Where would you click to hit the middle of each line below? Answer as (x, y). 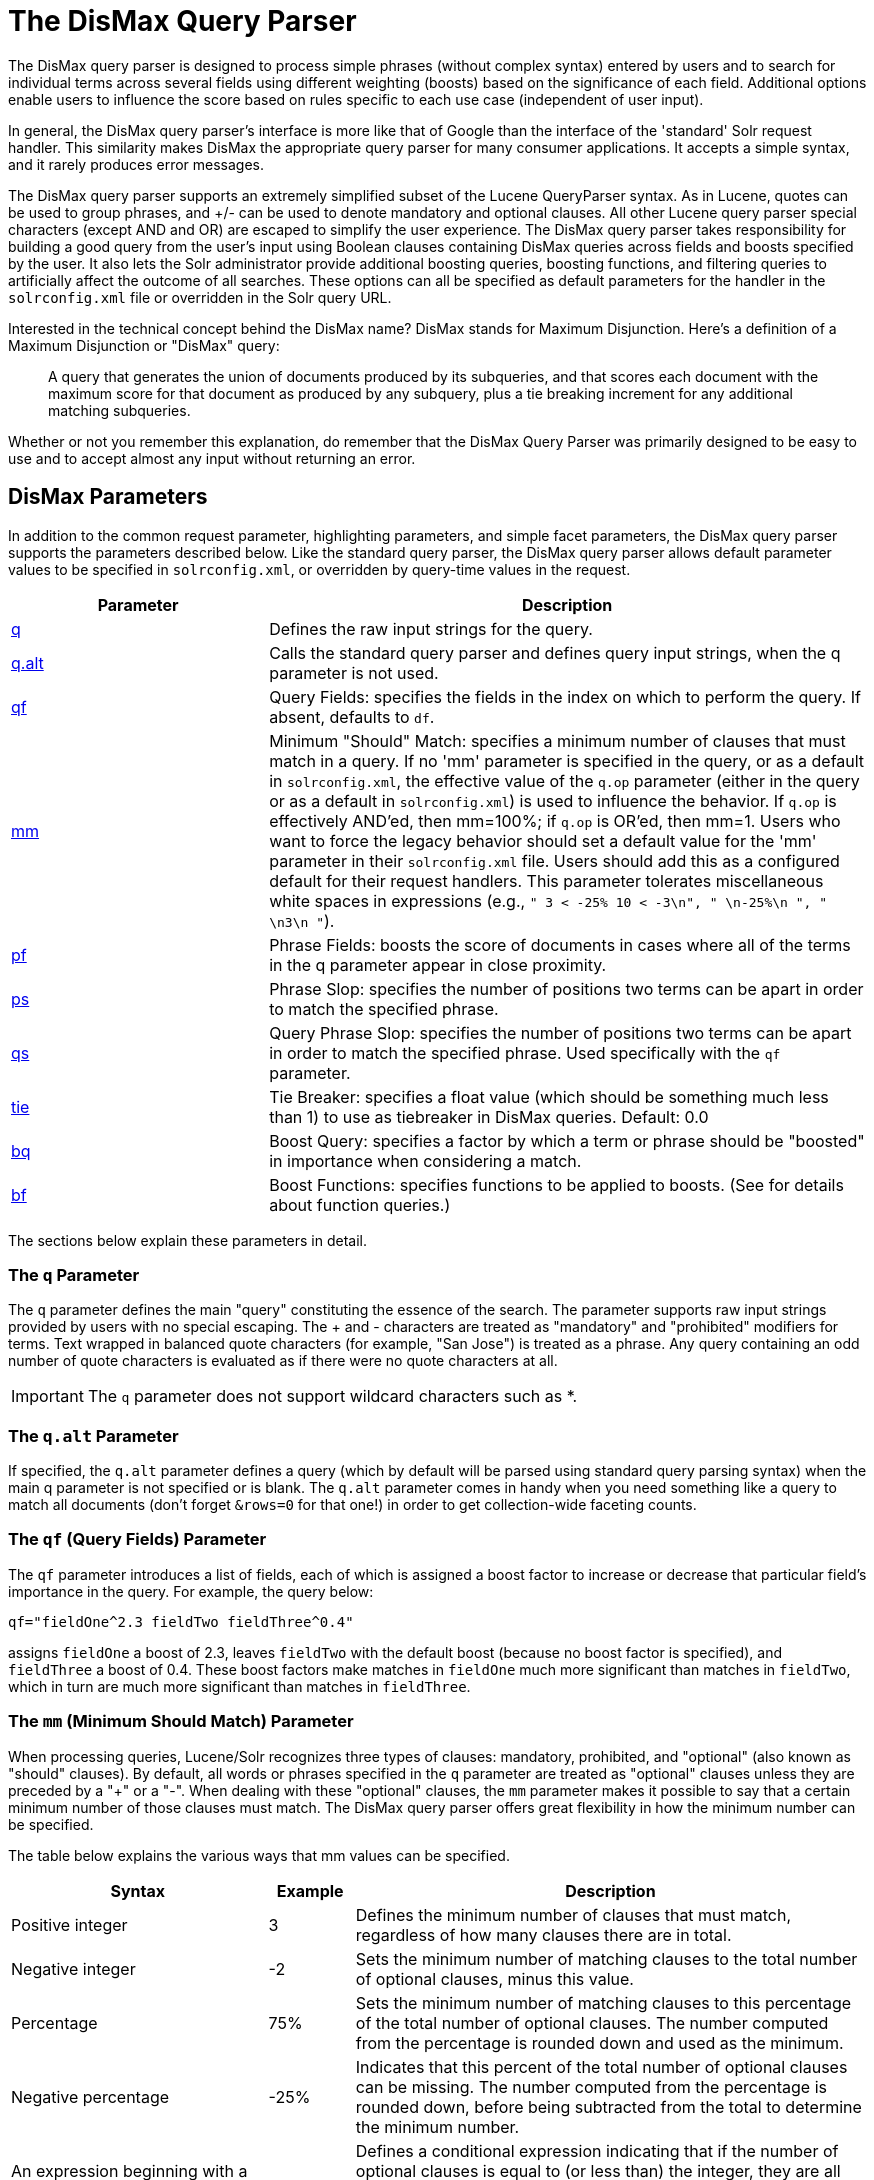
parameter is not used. (354, 672)
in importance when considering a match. (425, 1160)
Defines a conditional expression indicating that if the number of (597, 2150)
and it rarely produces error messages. (136, 164)
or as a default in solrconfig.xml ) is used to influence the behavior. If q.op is (553, 800)
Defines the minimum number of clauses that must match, (573, 1914)
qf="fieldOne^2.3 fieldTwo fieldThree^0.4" (181, 1621)
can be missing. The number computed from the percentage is (591, 2086)
